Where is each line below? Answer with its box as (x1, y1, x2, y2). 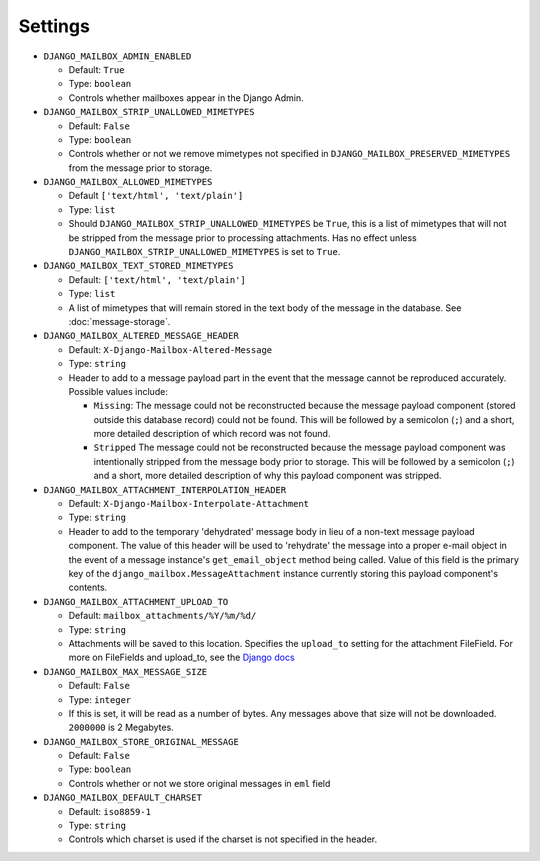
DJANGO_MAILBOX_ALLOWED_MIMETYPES (43, 176, 213, 188)
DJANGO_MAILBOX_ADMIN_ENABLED (43, 50, 192, 62)
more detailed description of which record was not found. (93, 428, 331, 440)
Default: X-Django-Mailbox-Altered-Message (68, 343, 273, 355)
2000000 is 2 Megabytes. (68, 721, 174, 734)
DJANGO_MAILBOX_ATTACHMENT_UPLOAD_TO (43, 596, 229, 607)
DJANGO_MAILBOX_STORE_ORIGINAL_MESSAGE (43, 736, 239, 747)
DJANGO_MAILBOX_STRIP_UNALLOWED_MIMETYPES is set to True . (68, 246, 341, 258)
